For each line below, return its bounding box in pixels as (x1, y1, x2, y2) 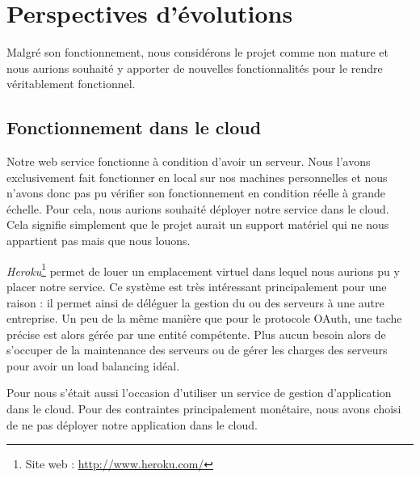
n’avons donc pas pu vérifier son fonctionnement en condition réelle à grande (6, 184, 386, 201)
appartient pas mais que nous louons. (6, 232, 191, 249)
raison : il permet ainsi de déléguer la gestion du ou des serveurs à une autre (6, 294, 384, 311)
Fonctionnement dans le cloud (6, 115, 262, 140)
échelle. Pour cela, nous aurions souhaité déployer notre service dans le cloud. (6, 200, 389, 217)
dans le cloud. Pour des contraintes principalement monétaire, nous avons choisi (6, 400, 401, 417)
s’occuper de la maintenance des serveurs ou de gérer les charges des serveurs (6, 341, 388, 358)
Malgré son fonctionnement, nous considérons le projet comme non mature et (6, 44, 388, 61)
